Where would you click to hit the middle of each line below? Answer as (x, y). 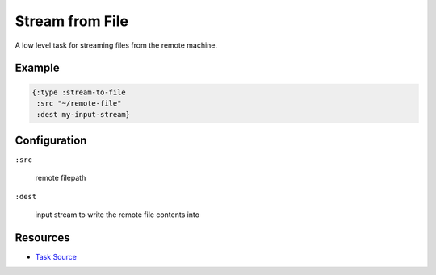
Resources (42, 237)
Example (37, 68)
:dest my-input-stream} (84, 115)
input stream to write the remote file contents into (117, 215)
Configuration (51, 140)
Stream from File (72, 21)
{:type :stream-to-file (79, 92)
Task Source (56, 256)
